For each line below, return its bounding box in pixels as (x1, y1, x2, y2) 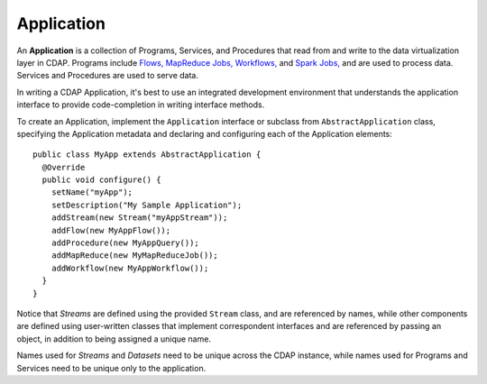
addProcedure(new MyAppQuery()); (51, 238, 200, 248)
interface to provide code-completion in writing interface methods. (16, 99, 265, 110)
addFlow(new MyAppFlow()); (51, 225, 171, 235)
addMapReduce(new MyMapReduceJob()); (51, 251, 218, 261)
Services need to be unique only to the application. (16, 362, 207, 373)
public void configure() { (41, 175, 161, 185)
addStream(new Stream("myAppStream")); (51, 213, 228, 223)
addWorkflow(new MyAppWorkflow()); (51, 262, 209, 273)
